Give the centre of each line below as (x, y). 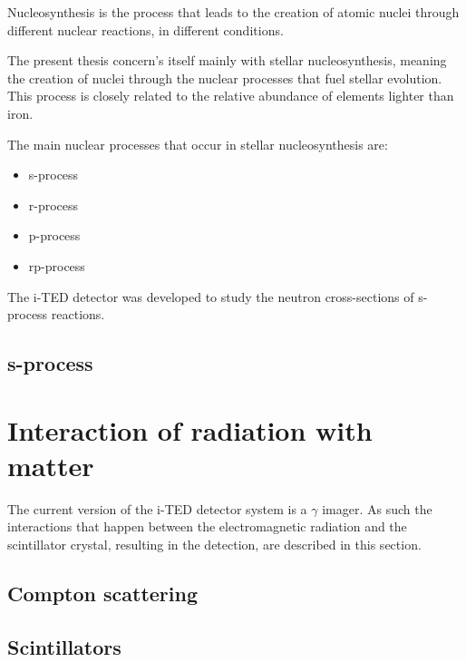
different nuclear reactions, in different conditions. (146, 29)
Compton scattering (102, 593)
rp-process (57, 265)
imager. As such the (377, 508)
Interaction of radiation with (190, 429)
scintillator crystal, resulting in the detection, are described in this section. (214, 544)
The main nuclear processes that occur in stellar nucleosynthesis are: (198, 144)
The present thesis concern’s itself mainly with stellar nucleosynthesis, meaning (227, 60)
